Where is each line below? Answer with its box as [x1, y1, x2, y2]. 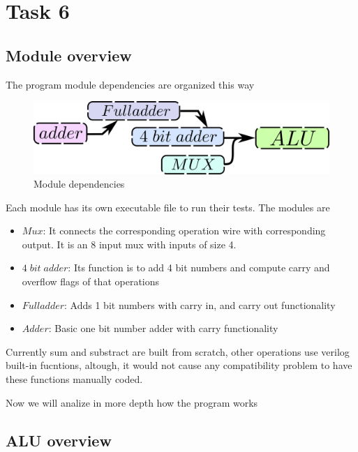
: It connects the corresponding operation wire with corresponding [43, 223, 326, 238]
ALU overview [6, 429, 112, 451]
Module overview [6, 44, 132, 66]
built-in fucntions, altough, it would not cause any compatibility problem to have [6, 358, 352, 372]
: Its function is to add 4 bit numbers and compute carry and [68, 260, 330, 275]
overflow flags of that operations [22, 274, 160, 289]
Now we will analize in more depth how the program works [6, 395, 258, 409]
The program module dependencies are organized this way [6, 77, 255, 91]
